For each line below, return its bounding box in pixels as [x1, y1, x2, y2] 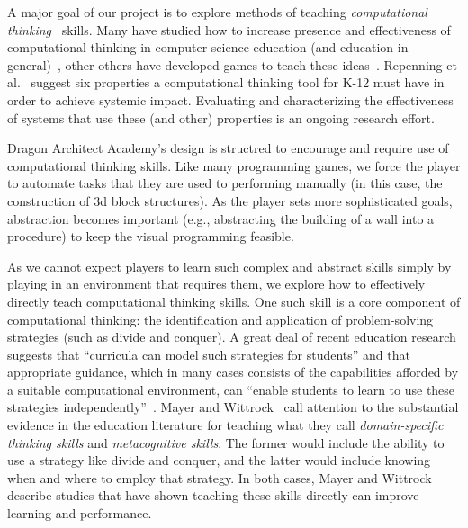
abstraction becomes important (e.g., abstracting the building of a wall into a [7, 209, 435, 228]
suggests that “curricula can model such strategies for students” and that [7, 345, 410, 363]
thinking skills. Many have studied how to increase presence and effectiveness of [7, 20, 451, 39]
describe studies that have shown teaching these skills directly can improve [7, 486, 419, 505]
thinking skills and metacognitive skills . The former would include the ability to [7, 433, 445, 452]
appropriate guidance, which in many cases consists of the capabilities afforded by [7, 362, 459, 381]
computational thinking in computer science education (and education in [7, 38, 409, 57]
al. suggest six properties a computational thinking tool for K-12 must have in [7, 73, 445, 92]
